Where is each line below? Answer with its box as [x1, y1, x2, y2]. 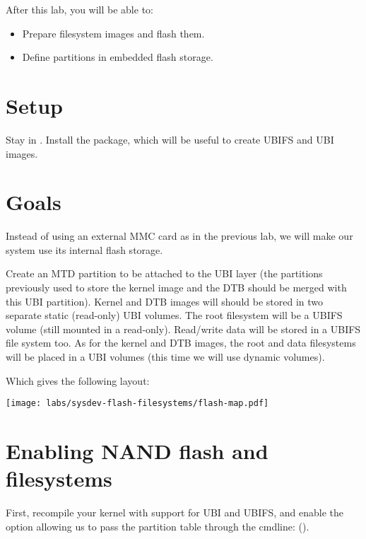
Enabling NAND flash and [6, 436, 268, 465]
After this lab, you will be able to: [6, 2, 153, 16]
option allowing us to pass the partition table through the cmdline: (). [6, 518, 309, 533]
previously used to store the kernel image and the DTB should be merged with [6, 280, 347, 294]
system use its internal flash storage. [6, 242, 163, 257]
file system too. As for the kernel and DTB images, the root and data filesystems [6, 335, 356, 350]
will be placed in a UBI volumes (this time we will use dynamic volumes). [6, 349, 325, 364]
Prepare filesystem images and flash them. [22, 25, 205, 40]
